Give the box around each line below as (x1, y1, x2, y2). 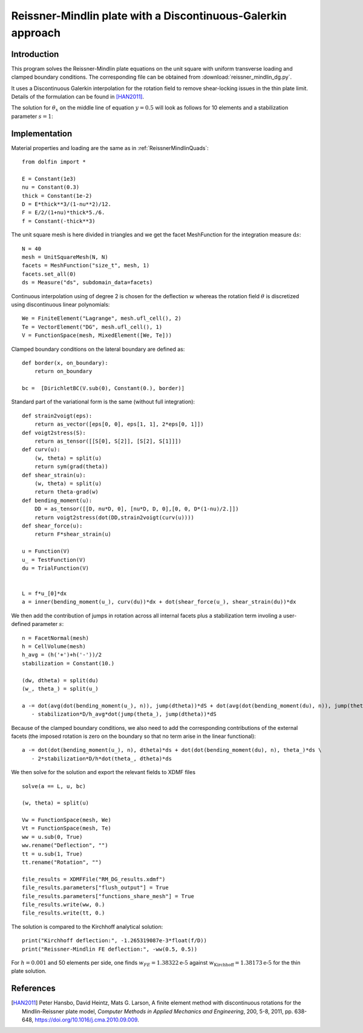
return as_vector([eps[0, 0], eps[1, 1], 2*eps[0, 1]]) (34, 421, 204, 428)
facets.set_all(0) (22, 270, 77, 278)
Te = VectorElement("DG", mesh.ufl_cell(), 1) (22, 324, 163, 330)
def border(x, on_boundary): (22, 359, 108, 366)
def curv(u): (22, 446, 60, 453)
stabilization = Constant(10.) (22, 660, 115, 666)
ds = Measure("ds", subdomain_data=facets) (22, 279, 153, 286)
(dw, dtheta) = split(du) (22, 677, 99, 683)
